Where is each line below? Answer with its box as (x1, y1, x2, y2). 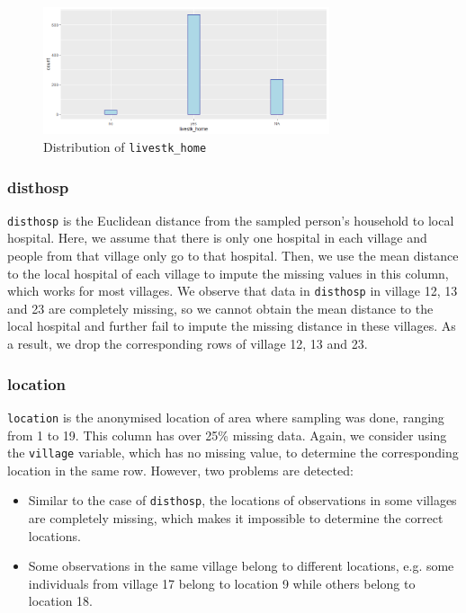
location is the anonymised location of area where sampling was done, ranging (7, 407, 444, 426)
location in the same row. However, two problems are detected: (7, 460, 354, 479)
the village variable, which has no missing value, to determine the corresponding (7, 443, 459, 462)
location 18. (28, 591, 93, 610)
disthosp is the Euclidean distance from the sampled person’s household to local (7, 210, 454, 229)
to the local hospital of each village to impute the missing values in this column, (7, 263, 449, 282)
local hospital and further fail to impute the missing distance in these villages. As (7, 316, 456, 335)
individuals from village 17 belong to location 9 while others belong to (28, 573, 416, 592)
